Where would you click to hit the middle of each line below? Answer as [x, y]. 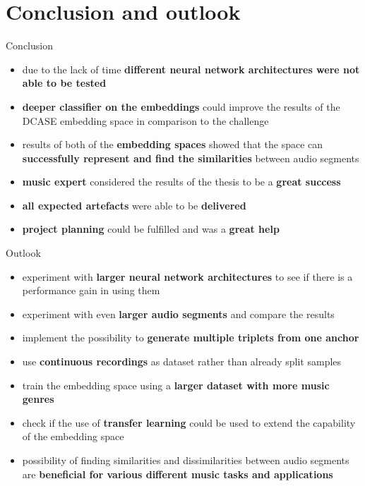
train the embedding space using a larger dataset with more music [176, 385]
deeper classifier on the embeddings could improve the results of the [181, 106]
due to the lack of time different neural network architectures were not [191, 69]
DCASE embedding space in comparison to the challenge [145, 120]
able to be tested [64, 83]
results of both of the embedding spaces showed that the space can [173, 144]
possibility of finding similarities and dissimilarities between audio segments [186, 460]
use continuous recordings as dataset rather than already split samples [182, 362]
